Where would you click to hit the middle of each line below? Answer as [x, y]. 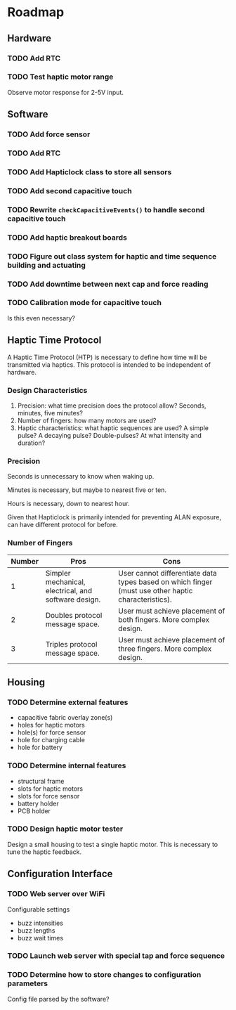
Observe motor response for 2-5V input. [66, 92]
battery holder [38, 803]
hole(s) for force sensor [52, 732]
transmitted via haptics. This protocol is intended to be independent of [109, 364]
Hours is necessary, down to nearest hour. [68, 504]
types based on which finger [165, 582]
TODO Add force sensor [49, 134]
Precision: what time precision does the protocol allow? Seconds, [112, 406]
